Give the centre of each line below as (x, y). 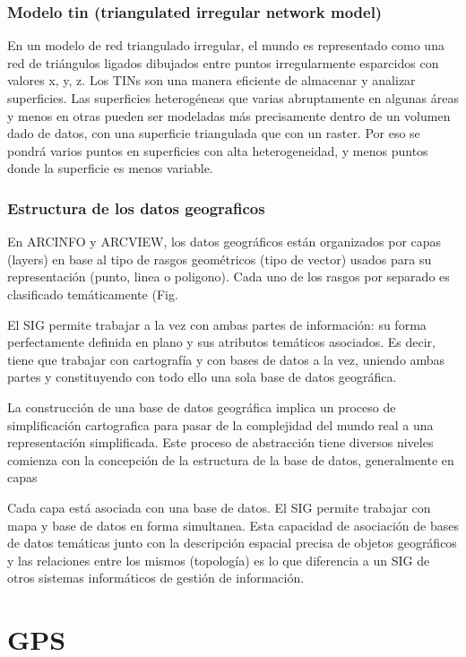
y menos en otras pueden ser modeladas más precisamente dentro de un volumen (229, 115)
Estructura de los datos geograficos (136, 207)
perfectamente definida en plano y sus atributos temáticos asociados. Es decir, (222, 342)
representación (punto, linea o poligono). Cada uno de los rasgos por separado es (229, 277)
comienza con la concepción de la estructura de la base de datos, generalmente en (231, 459)
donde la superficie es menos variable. (110, 168)
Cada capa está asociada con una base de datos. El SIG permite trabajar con (219, 507)
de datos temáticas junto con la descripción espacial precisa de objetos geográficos (232, 543)
